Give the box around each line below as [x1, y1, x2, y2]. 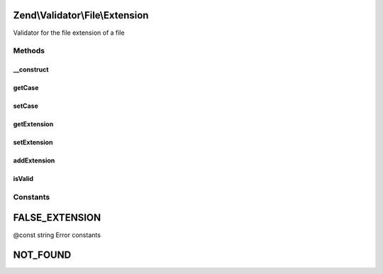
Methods [13, 46, 45, 56]
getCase [13, 84, 39, 92]
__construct [13, 65, 49, 74]
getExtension [13, 120, 54, 128]
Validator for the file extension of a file [13, 28, 125, 37]
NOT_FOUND [13, 249, 72, 261]
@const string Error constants [13, 231, 101, 239]
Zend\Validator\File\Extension [13, 9, 149, 21]
